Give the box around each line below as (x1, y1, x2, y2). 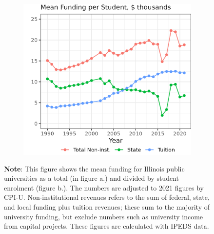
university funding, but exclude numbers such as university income (4, 211, 203, 221)
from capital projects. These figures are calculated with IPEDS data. (4, 221, 209, 231)
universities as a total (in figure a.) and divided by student (4, 173, 179, 183)
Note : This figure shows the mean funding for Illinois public (4, 163, 185, 173)
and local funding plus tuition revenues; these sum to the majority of (4, 202, 210, 212)
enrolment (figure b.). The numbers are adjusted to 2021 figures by (4, 182, 204, 192)
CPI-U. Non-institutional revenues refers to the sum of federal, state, (4, 192, 210, 202)
